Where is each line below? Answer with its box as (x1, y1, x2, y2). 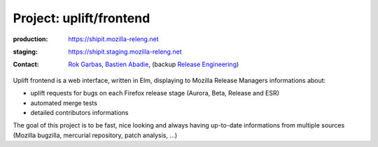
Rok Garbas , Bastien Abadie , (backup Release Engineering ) (68, 60, 239, 69)
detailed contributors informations (30, 108, 129, 116)
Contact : (13, 60, 40, 69)
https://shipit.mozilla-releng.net (68, 35, 159, 43)
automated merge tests (30, 98, 98, 107)
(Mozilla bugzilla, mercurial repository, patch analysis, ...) (13, 131, 178, 139)
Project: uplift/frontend (13, 10, 150, 26)
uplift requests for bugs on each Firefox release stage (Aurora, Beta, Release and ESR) (30, 89, 279, 98)
